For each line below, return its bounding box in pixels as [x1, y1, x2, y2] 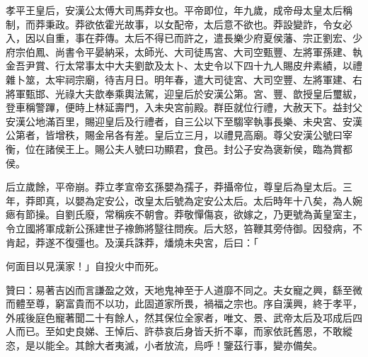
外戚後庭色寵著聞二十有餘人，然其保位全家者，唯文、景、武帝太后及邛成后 [6, 310, 352, 324]
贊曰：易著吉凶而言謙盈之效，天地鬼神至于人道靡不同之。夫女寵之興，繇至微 [6, 282, 362, 297]
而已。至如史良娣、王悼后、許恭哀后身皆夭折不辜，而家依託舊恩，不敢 [15, 324, 343, 339]
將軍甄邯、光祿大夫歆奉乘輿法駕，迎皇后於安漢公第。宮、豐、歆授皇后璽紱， [6, 86, 362, 101]
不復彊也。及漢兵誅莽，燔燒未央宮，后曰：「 [54, 234, 258, 249]
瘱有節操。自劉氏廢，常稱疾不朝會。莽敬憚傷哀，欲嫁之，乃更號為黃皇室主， [6, 207, 362, 222]
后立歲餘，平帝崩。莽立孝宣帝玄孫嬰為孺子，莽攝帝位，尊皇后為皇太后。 [6, 179, 343, 194]
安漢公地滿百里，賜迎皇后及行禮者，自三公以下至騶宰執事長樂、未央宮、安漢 [6, 113, 362, 128]
